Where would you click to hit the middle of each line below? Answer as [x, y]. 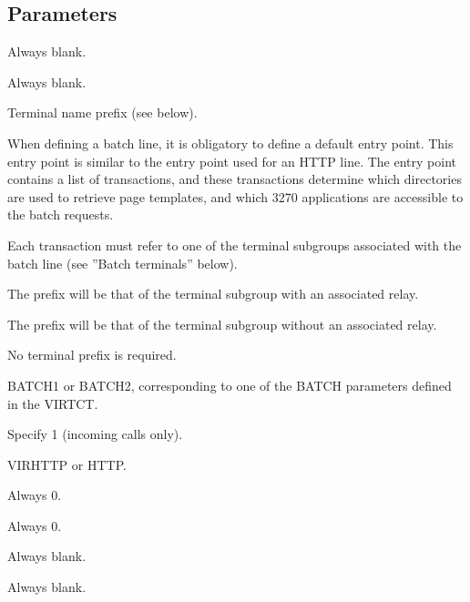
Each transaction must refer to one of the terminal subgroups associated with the [235, 245]
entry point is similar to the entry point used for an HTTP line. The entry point [232, 161]
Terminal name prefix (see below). [102, 112]
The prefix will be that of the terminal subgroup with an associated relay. [213, 294]
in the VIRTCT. [53, 403]
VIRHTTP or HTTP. [67, 464]
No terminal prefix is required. [92, 355]
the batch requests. [61, 214]
